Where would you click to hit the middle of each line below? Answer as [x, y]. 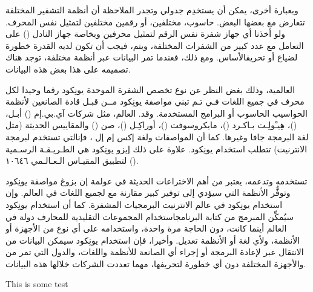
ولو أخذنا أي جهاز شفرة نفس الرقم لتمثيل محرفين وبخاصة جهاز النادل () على [146, 34]
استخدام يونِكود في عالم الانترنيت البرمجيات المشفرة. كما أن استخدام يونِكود [144, 204]
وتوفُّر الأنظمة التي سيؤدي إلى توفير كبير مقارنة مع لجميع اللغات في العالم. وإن [148, 193]
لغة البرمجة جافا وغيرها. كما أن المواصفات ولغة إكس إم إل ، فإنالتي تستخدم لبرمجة [157, 136]
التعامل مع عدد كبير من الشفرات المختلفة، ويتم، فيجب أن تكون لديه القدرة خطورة [155, 45]
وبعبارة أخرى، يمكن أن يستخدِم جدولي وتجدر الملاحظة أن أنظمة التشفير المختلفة [152, 10]
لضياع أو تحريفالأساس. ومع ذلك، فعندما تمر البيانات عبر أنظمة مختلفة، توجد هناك [152, 57]
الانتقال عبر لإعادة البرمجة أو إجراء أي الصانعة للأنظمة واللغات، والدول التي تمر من [155, 252]
